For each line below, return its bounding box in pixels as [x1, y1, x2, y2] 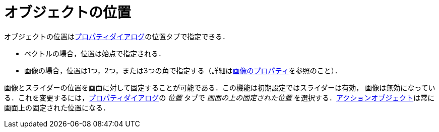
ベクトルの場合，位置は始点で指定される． [24, 49, 165, 58]
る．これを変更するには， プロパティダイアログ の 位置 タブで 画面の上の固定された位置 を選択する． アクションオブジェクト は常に [4, 93, 435, 102]
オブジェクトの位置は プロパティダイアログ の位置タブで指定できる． [4, 32, 229, 41]
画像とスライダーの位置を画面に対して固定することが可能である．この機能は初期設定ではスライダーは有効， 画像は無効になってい [4, 83, 435, 92]
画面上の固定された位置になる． [4, 103, 110, 112]
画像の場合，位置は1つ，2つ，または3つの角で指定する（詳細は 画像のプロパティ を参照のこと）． [24, 66, 342, 75]
